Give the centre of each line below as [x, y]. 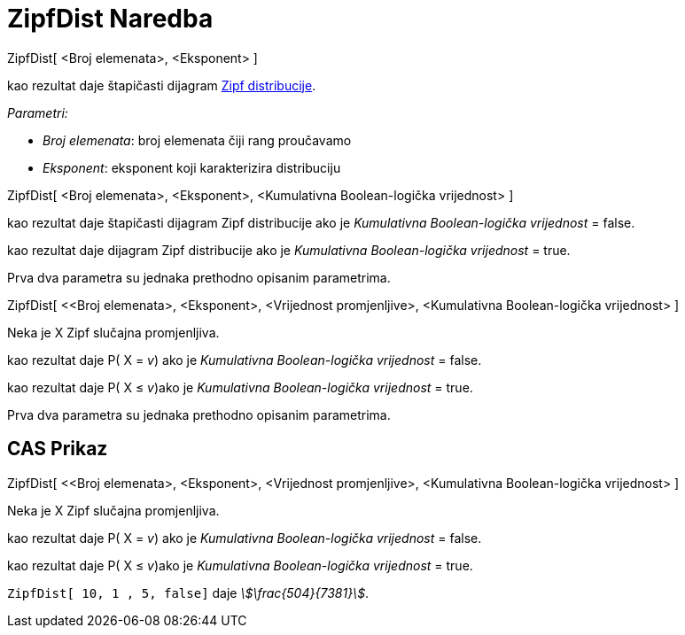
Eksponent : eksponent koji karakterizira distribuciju [192, 167]
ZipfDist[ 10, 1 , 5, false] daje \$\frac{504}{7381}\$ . [188, 592]
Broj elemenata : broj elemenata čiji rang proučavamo [197, 140]
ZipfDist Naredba [110, 19]
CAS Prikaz [58, 449]
